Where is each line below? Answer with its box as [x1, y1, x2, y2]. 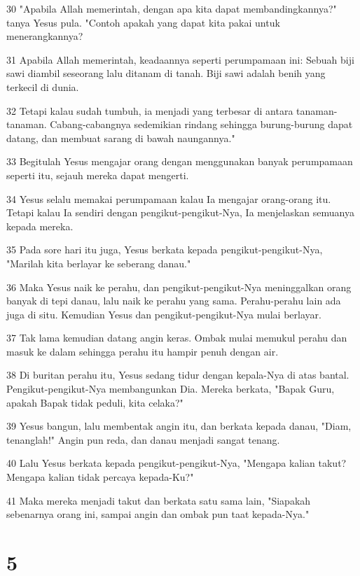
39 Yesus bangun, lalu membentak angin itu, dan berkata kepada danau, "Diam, [6, 419, 352, 433]
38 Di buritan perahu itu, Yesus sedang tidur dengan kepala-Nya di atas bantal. [6, 367, 349, 382]
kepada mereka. [6, 218, 74, 233]
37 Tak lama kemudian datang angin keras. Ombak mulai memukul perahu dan [6, 330, 347, 345]
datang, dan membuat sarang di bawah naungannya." [6, 130, 235, 145]
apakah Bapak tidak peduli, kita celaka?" [6, 395, 184, 409]
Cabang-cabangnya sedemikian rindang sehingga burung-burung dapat [50, 117, 353, 132]
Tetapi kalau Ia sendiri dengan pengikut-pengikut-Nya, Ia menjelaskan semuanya [6, 205, 354, 220]
